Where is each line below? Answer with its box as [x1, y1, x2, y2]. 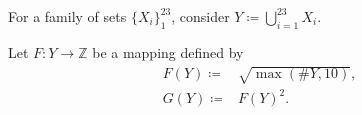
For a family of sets [8, 6, 127, 26]
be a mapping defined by [92, 41, 244, 62]
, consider [171, 6, 230, 26]
